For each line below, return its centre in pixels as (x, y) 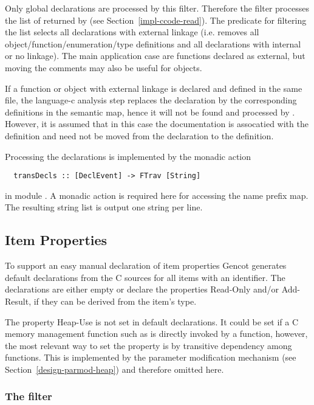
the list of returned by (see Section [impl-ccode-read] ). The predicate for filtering (156, 20)
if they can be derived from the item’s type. (115, 301)
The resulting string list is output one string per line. (104, 207)
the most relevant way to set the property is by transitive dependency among (148, 345)
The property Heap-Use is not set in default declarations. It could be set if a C (152, 321)
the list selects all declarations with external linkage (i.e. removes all (132, 32)
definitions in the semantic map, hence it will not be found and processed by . (150, 112)
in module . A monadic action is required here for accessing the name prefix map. (157, 195)
